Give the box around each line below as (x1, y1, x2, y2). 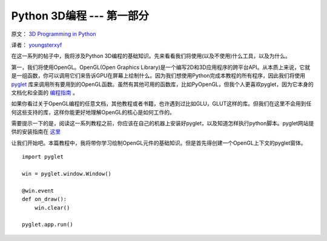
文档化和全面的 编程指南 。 (11, 88, 78, 96)
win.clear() (34, 204, 70, 211)
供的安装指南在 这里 (11, 128, 61, 136)
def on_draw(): (22, 196, 67, 203)
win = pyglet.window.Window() (22, 170, 112, 177)
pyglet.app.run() (22, 221, 73, 228)
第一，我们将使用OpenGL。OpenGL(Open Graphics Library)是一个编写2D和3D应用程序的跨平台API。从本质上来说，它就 (11, 64, 311, 71)
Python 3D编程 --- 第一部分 (11, 9, 150, 22)
